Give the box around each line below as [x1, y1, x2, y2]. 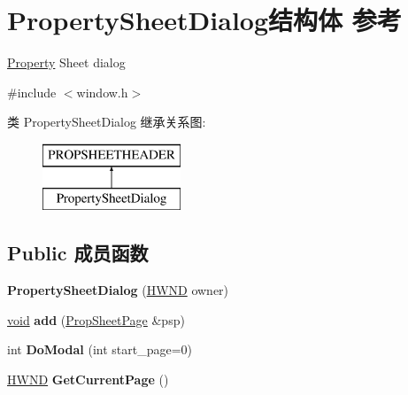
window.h [76, 82, 128, 101]
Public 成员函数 [7, 239, 149, 267]
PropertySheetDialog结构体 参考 [7, 2, 402, 38]
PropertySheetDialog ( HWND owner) [7, 281, 229, 299]
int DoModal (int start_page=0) [7, 340, 193, 359]
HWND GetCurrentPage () [7, 370, 169, 389]
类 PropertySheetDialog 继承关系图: [7, 112, 206, 131]
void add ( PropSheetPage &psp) [7, 310, 185, 329]
